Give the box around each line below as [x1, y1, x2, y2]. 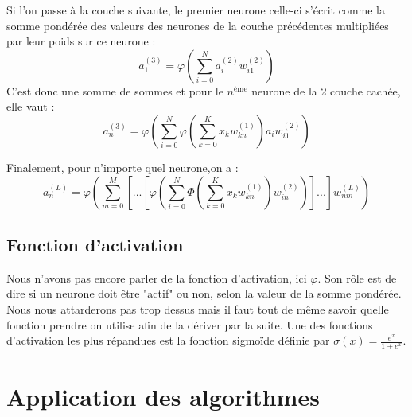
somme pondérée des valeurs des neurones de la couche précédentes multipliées [6, 17, 389, 33]
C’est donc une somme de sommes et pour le [6, 82, 223, 99]
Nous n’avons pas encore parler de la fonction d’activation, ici [6, 269, 307, 286]
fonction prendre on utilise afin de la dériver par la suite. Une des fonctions [6, 316, 373, 333]
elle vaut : [6, 98, 55, 115]
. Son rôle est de [317, 269, 397, 286]
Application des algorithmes [6, 380, 320, 413]
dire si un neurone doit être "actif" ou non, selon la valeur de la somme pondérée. [6, 285, 402, 302]
